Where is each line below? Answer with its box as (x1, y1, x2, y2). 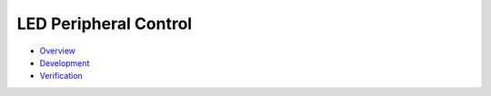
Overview (39, 45, 76, 56)
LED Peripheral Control (16, 14, 193, 34)
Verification (39, 71, 84, 82)
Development (39, 57, 90, 68)
